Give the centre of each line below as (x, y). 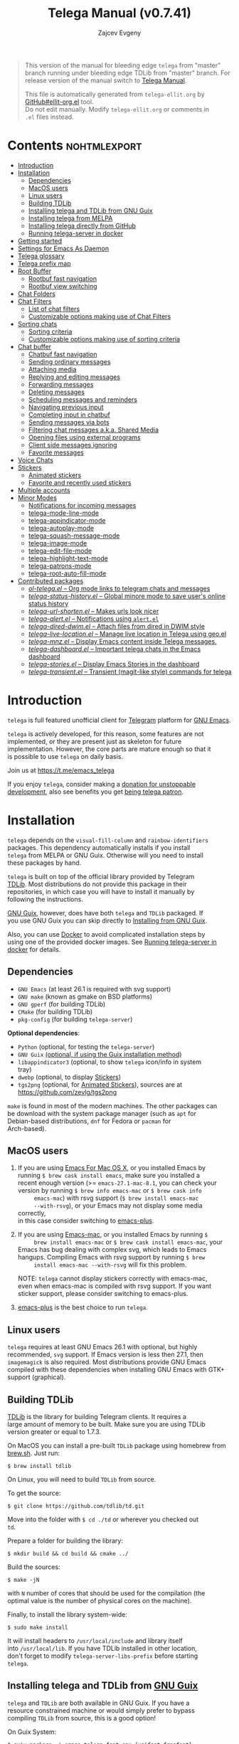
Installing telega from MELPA (70, 218)
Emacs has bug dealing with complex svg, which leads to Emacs (112, 1250)
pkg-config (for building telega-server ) (75, 1019)
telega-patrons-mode (60, 565)
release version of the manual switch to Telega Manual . (106, 80)
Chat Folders (36, 294)
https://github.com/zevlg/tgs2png (67, 1092)
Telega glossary (41, 256)
